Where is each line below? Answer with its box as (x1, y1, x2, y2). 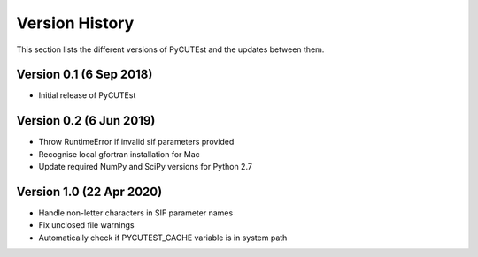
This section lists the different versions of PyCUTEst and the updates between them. (16, 44, 325, 55)
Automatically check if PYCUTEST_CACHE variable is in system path (38, 232, 288, 243)
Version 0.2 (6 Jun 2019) (16, 113, 156, 128)
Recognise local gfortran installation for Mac (38, 148, 201, 159)
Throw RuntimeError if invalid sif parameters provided (38, 137, 235, 147)
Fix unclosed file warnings (38, 220, 135, 231)
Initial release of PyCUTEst (38, 90, 136, 101)
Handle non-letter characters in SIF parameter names (38, 208, 234, 218)
